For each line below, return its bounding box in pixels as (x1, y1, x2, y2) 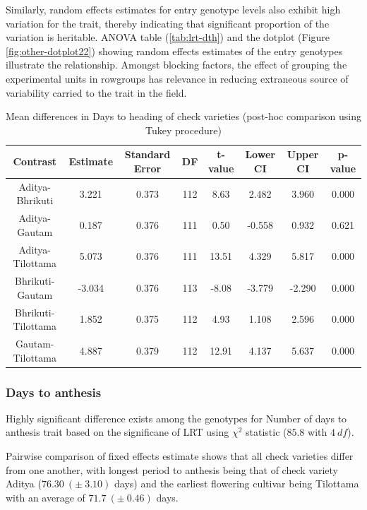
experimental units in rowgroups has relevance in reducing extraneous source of (6, 71, 349, 85)
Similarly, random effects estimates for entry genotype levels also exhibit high (6, 2, 341, 16)
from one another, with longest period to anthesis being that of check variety (6, 462, 338, 477)
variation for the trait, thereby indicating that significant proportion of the (6, 16, 330, 30)
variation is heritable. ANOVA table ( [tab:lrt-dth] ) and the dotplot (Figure (6, 30, 330, 45)
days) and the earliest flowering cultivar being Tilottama (114, 476, 359, 491)
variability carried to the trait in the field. (6, 85, 187, 100)
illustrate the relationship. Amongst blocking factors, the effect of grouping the (6, 57, 347, 72)
